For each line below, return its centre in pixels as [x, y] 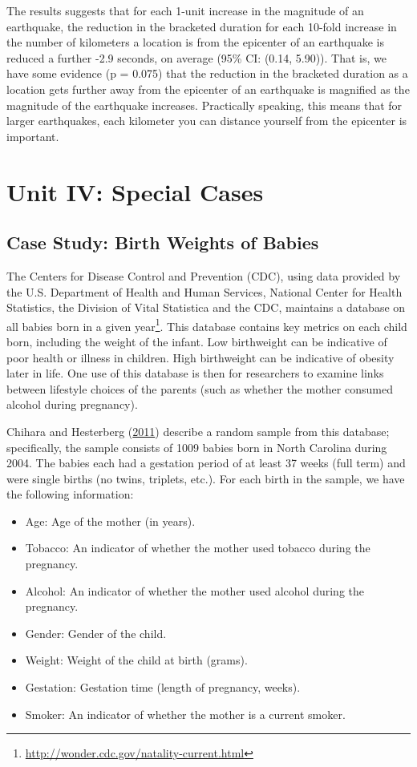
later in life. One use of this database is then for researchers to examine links [195, 373]
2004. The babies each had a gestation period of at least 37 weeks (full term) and [206, 463]
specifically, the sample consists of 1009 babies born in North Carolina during [197, 447]
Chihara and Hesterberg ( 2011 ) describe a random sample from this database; [198, 431]
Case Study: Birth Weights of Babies [163, 242]
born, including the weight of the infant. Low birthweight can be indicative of [197, 341]
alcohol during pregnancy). [72, 404]
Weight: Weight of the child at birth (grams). [136, 660]
